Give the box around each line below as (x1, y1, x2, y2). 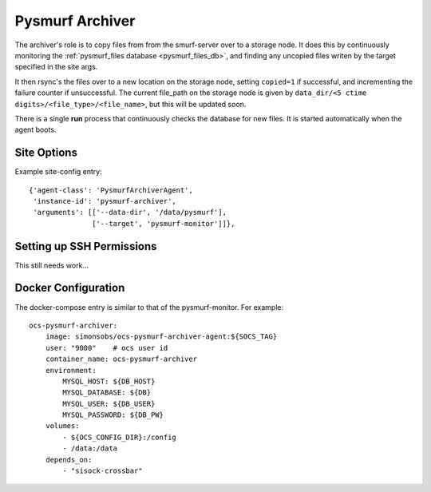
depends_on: (45, 455, 93, 464)
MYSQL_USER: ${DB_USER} (62, 399, 156, 408)
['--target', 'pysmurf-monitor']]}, (92, 219, 235, 228)
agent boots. (14, 125, 57, 135)
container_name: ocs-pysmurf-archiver (45, 355, 198, 363)
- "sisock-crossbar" (62, 466, 143, 475)
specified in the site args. (14, 62, 98, 72)
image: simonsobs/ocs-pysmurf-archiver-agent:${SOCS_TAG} (45, 332, 278, 341)
